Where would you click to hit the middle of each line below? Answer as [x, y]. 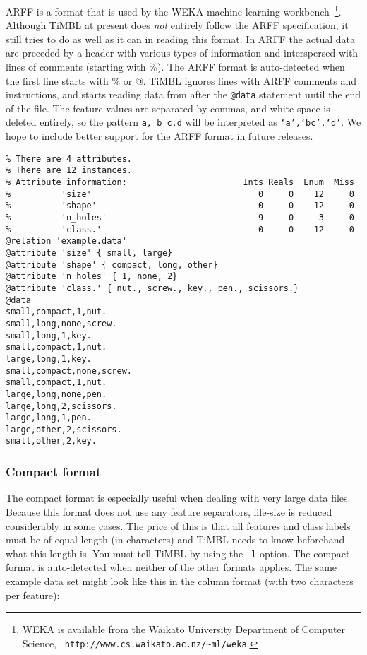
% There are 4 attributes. [69, 159]
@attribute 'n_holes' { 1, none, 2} [92, 277]
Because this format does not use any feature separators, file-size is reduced [169, 511]
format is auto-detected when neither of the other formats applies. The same [172, 567]
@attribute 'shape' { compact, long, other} [112, 265]
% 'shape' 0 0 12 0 [180, 206]
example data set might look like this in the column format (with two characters [180, 580]
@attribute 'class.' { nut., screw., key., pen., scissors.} [152, 288]
